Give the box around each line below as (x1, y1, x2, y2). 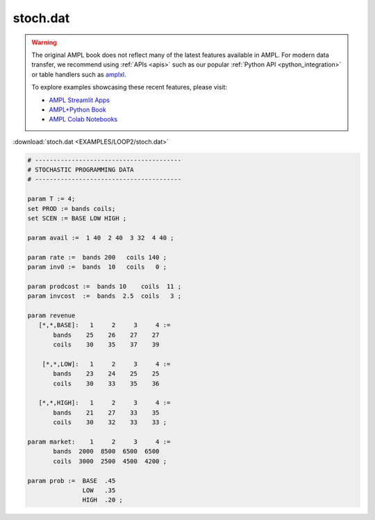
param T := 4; (27, 195, 76, 203)
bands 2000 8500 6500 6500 (53, 448, 160, 455)
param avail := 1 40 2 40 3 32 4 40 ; (27, 233, 174, 242)
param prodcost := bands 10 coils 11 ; (27, 282, 182, 290)
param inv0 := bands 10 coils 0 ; (27, 262, 167, 271)
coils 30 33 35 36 (53, 379, 160, 387)
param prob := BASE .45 (27, 476, 116, 485)
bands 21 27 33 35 (53, 408, 160, 417)
